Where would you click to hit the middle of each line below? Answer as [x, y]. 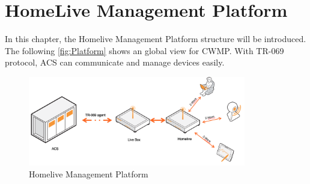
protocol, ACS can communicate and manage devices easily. [115, 62]
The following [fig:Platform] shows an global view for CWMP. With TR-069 [144, 50]
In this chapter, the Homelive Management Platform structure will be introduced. [156, 39]
